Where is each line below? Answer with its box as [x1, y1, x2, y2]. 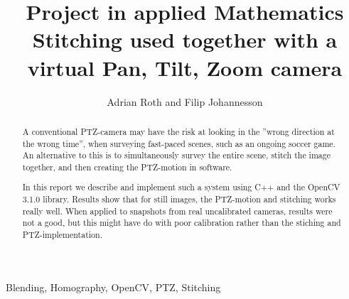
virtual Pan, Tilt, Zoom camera [27, 53, 343, 82]
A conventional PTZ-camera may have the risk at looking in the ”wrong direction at [22, 125, 335, 137]
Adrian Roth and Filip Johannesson [107, 94, 263, 109]
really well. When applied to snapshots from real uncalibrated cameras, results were [22, 205, 333, 217]
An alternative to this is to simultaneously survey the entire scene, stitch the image [22, 149, 331, 161]
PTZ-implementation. [22, 229, 102, 241]
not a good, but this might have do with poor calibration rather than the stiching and [22, 217, 341, 229]
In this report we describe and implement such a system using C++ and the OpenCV [22, 181, 340, 193]
